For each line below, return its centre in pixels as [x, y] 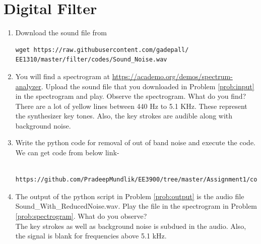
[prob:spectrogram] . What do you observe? [81, 216]
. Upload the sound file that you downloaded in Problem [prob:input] [148, 86]
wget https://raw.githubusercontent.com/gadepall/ [102, 50]
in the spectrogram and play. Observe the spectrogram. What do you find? [131, 96]
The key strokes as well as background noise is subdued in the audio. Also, [131, 226]
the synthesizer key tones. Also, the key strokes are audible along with [124, 116]
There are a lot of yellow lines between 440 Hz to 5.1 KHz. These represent [131, 106]
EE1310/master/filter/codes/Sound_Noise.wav [91, 60]
